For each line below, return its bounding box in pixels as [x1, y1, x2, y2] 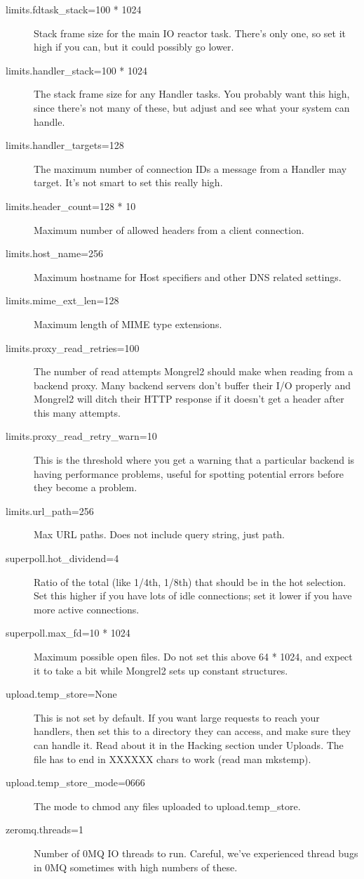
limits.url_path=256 [6, 503, 94, 518]
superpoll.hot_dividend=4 [6, 551, 119, 566]
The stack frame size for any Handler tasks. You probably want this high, [34, 86, 350, 101]
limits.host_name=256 [6, 246, 103, 261]
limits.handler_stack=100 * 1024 [6, 63, 148, 77]
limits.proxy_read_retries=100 [6, 340, 140, 355]
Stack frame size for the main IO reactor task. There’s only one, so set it [34, 25, 346, 40]
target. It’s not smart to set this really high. [34, 175, 223, 190]
